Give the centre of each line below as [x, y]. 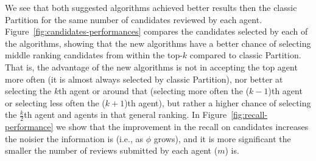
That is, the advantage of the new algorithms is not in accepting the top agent [151, 67]
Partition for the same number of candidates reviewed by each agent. [134, 19]
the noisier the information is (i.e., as [74, 138]
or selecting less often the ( [55, 102]
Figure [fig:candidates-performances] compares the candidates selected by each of [156, 31]
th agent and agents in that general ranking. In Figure [125, 115]
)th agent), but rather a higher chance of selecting [218, 102]
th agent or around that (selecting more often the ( [154, 91]
